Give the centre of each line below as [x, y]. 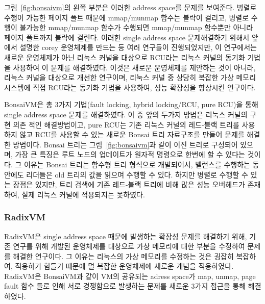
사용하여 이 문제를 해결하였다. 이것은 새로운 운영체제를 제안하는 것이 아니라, [134, 67]
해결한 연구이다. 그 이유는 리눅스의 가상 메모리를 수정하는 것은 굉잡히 [123, 256]
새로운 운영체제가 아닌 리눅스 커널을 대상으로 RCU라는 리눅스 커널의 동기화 [125, 57]
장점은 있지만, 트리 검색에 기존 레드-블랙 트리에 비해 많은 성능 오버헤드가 [129, 184]
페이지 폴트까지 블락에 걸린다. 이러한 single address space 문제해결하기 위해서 [127, 37]
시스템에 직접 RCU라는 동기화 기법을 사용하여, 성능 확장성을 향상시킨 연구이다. [130, 87]
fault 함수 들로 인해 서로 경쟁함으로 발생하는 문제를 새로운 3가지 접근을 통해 [125, 286]
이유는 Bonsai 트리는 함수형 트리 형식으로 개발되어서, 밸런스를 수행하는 [137, 164]
